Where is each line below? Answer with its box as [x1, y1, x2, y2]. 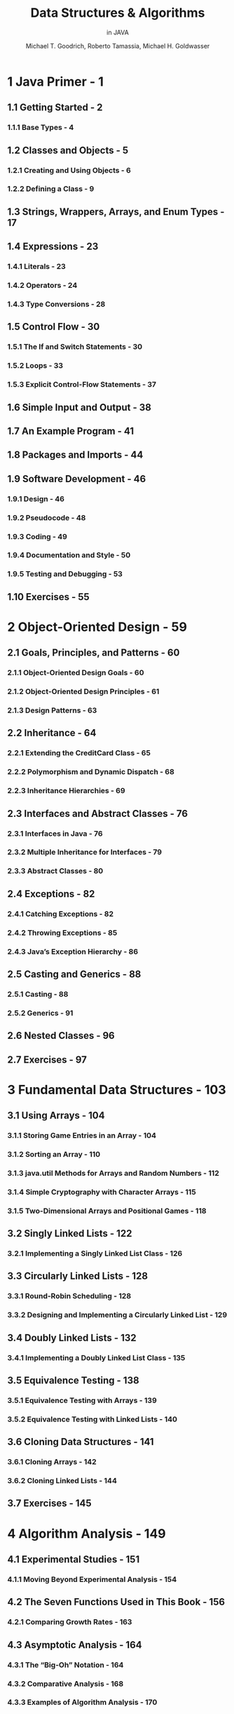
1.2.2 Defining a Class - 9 [7, 184, 95, 194]
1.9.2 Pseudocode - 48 [7, 512, 86, 522]
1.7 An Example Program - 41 [7, 425, 135, 437]
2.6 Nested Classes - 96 [7, 1030, 115, 1042]
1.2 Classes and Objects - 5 [7, 144, 129, 156]
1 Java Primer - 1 [7, 74, 104, 89]
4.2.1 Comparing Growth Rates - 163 [7, 1617, 132, 1627]
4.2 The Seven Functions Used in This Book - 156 [7, 1596, 226, 1608]
